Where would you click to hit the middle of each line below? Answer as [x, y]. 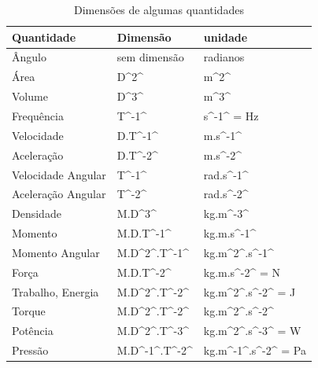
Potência [33, 331]
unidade [226, 37]
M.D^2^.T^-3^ [153, 331]
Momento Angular [56, 252]
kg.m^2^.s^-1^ [238, 252]
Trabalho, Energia [55, 291]
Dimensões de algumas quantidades [159, 9]
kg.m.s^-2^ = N [242, 272]
